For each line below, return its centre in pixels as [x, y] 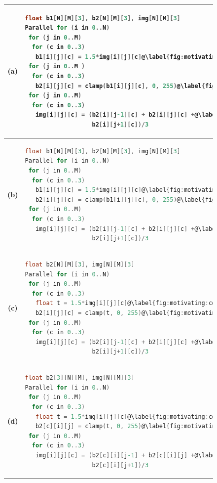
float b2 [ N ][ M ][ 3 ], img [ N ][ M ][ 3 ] [80, 265]
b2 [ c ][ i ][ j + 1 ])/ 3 [120, 465]
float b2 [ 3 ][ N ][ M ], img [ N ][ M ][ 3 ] [80, 378]
